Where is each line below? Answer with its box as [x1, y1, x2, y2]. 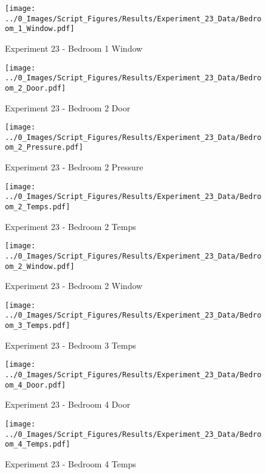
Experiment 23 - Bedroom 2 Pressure [5, 161, 143, 173]
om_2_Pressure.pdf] [5, 143, 83, 152]
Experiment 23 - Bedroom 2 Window [5, 279, 143, 292]
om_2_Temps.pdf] [5, 203, 70, 211]
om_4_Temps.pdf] [5, 440, 70, 449]
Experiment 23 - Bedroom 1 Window [5, 41, 143, 54]
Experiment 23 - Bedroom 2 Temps [5, 220, 136, 232]
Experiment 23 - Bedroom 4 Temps [5, 457, 136, 470]
